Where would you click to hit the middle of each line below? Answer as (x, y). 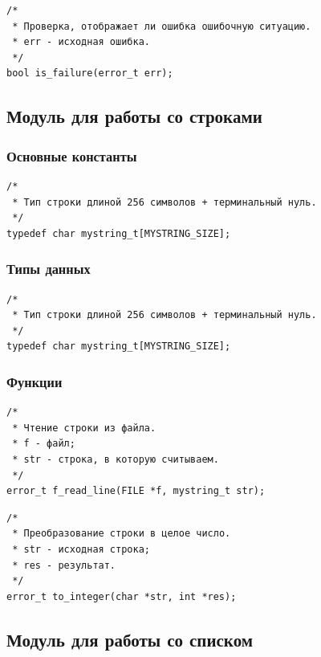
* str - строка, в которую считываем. (116, 459)
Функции (35, 381)
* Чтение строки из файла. (84, 428)
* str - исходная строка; (81, 549)
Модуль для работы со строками (134, 116)
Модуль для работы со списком (130, 639)
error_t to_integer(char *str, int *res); (122, 596)
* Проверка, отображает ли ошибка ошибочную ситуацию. (162, 26)
